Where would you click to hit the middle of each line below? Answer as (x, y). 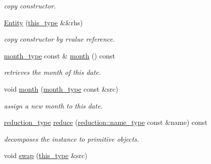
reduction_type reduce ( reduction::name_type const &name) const (106, 122)
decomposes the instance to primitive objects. (72, 138)
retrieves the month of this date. (53, 72)
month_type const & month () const (60, 55)
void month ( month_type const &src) (61, 88)
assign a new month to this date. (53, 105)
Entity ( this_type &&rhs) (43, 22)
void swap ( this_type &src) (46, 155)
